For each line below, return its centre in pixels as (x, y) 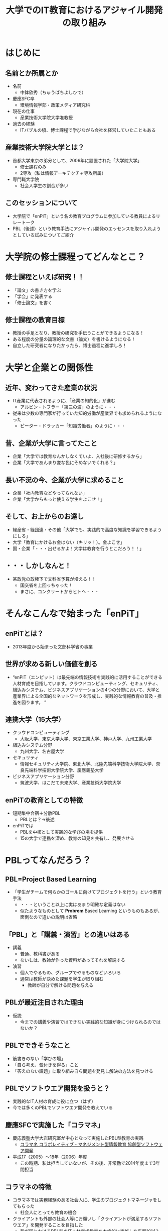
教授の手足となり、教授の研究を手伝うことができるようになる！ (78, 333)
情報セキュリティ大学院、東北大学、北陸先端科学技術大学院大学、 (88, 764)
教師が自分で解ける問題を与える (60, 985)
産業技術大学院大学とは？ (45, 147)
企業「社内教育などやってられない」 (50, 493)
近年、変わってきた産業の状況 (51, 388)
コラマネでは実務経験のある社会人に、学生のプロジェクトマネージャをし (87, 1200)
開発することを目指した (59, 1225)
